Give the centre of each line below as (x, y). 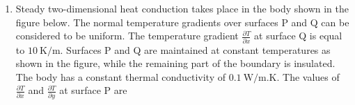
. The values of (308, 76)
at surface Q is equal (298, 36)
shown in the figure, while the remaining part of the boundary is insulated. (175, 63)
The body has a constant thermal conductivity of (121, 76)
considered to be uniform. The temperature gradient (127, 36)
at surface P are (93, 90)
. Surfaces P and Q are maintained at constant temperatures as (195, 49)
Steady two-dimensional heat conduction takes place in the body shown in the (182, 8)
